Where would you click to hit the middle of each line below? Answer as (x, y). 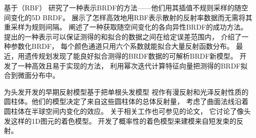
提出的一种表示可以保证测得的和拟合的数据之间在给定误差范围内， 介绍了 (123, 36)
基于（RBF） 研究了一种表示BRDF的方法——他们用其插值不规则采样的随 (123, 7)
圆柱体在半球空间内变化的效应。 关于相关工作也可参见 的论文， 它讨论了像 (124, 111)
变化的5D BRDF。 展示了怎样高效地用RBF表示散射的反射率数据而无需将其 (131, 17)
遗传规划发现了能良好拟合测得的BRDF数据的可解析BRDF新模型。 (131, 55)
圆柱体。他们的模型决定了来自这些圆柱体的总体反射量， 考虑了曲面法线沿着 (126, 101)
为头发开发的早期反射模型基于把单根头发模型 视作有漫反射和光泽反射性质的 (126, 91)
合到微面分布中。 (32, 75)
